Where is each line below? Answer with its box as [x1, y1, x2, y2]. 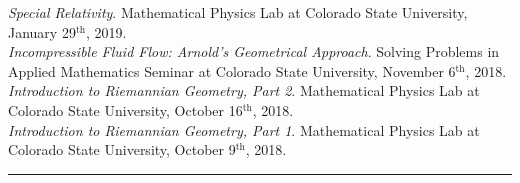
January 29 [8, 21, 76, 42]
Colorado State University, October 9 [8, 139, 236, 160]
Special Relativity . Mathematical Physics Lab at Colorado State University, [8, 2, 468, 22]
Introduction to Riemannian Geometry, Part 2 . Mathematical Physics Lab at [8, 80, 480, 101]
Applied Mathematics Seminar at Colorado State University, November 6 [8, 60, 456, 81]
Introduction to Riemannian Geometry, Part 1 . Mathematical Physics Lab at [8, 119, 480, 140]
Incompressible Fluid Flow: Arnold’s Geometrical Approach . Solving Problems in [8, 41, 500, 62]
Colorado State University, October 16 [8, 99, 243, 120]
